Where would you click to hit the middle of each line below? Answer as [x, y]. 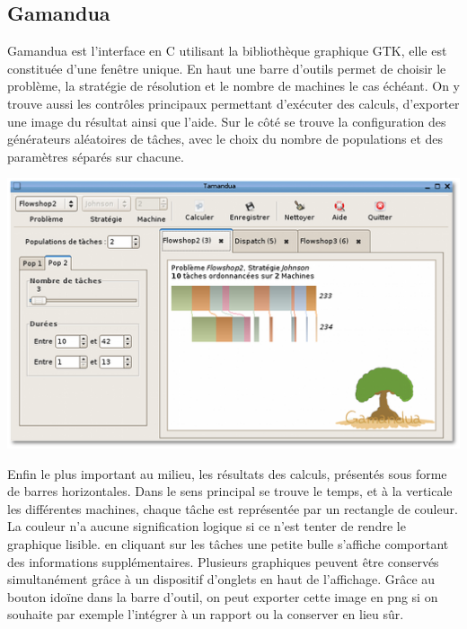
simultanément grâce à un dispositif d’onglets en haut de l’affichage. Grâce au [221, 579]
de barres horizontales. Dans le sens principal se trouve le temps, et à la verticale [230, 491]
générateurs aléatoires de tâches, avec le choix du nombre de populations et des [225, 139]
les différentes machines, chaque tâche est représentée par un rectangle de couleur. [233, 508]
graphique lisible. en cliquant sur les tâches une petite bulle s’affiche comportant [228, 544]
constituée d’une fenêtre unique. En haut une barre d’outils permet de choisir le [227, 68]
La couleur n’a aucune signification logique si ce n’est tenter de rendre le [207, 526]
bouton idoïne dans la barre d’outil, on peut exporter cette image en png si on [223, 596]
